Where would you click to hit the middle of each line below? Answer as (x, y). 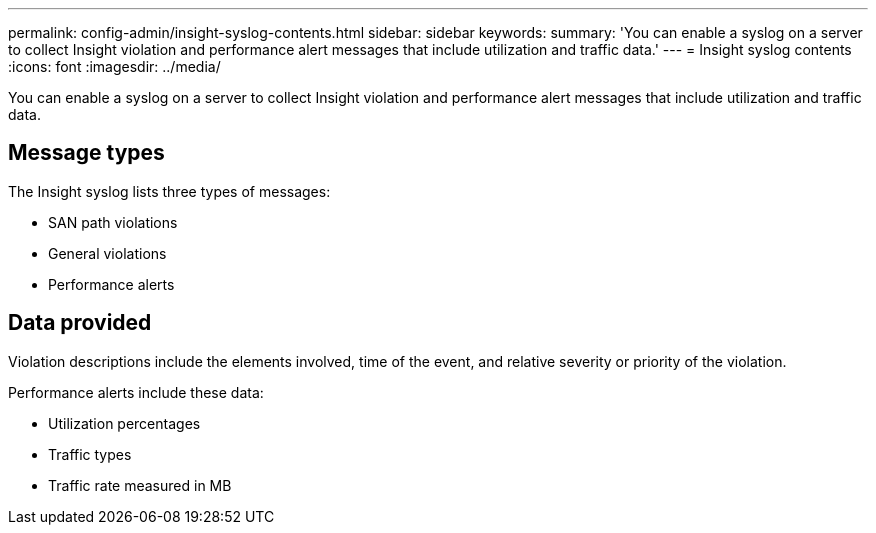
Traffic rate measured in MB (140, 485)
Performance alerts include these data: (136, 392)
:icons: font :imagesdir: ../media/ (114, 66)
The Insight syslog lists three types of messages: (169, 191)
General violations (107, 253)
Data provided (80, 323)
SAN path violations (113, 222)
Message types (86, 153)
